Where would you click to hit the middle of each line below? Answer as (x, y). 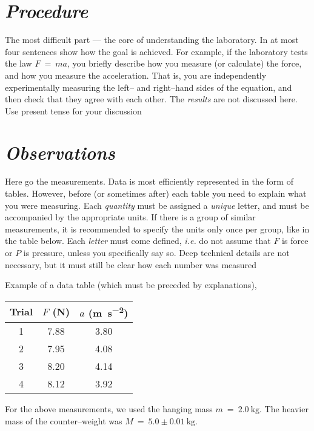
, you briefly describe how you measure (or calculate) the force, (184, 63)
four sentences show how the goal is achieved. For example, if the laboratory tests (156, 51)
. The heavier (284, 409)
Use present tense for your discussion (73, 110)
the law (18, 63)
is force (295, 241)
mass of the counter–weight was (64, 420)
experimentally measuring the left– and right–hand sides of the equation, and (149, 87)
